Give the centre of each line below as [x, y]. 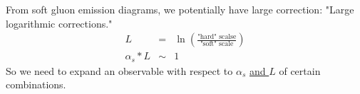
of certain [300, 70]
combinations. [36, 84]
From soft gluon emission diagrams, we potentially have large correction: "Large [180, 9]
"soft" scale [217, 44]
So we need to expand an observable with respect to [119, 70]
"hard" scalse [217, 36]
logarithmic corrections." [59, 23]
